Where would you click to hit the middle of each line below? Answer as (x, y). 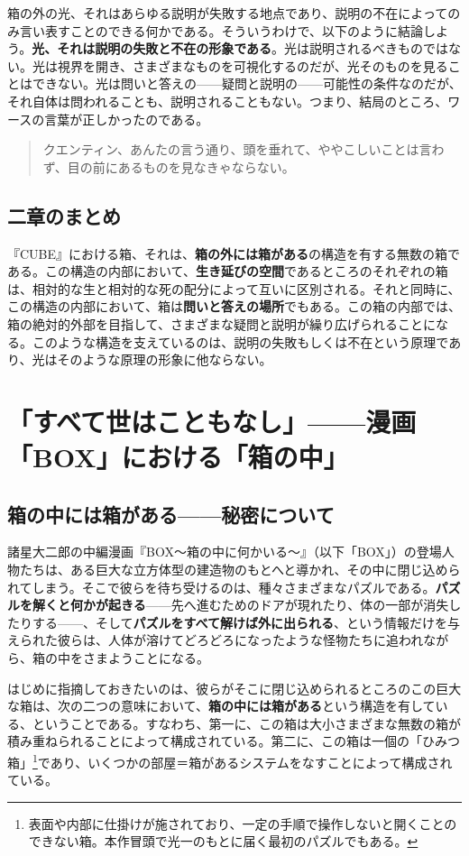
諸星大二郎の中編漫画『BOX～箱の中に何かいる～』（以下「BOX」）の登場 (225, 552)
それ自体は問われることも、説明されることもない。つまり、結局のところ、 (228, 101)
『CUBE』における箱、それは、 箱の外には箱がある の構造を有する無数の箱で (234, 253)
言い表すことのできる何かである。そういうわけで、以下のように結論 (221, 30)
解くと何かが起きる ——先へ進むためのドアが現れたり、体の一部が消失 (240, 605)
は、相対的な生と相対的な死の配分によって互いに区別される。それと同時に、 (234, 288)
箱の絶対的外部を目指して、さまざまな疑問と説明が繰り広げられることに (221, 323)
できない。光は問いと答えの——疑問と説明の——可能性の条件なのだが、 (247, 83)
